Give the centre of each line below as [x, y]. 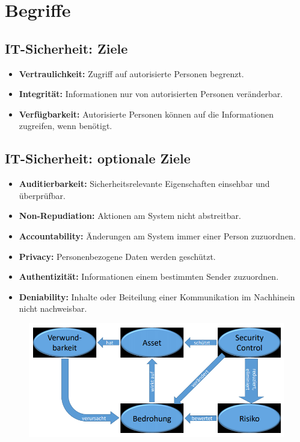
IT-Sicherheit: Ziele [66, 48]
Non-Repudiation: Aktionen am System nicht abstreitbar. [130, 216]
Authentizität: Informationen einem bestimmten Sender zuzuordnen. [149, 276]
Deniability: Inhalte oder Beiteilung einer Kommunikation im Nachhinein [157, 296]
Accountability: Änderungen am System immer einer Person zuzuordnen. [157, 235]
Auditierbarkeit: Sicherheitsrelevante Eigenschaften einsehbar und [144, 184]
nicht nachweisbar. [53, 308]
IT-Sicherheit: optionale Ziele [98, 158]
